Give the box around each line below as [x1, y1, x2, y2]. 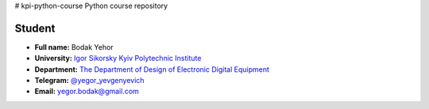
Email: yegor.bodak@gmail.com [34, 87, 139, 96]
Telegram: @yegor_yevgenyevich [34, 76, 145, 85]
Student [14, 21, 56, 35]
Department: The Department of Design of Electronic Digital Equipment [34, 64, 270, 74]
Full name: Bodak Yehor [34, 42, 114, 51]
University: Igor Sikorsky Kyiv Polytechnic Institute [34, 54, 202, 63]
